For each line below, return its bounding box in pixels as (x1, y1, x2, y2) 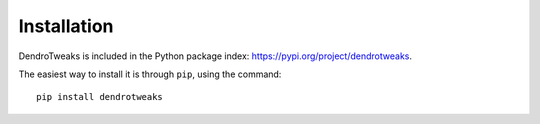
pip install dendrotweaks (36, 91, 164, 103)
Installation (18, 15, 114, 37)
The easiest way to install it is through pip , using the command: (18, 68, 282, 80)
